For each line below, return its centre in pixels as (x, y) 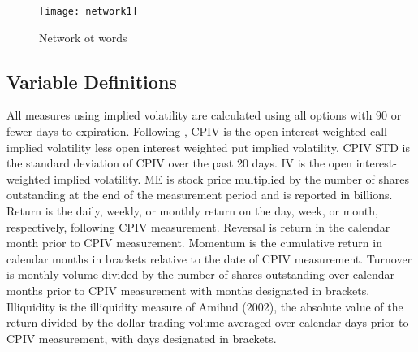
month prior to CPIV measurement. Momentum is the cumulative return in (194, 243)
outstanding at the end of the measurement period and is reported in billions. (200, 195)
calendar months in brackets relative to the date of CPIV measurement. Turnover (209, 258)
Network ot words (83, 37)
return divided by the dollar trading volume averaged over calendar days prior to (208, 322)
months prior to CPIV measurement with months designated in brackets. (188, 290)
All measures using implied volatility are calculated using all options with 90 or (204, 115)
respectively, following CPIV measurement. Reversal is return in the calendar (198, 226)
